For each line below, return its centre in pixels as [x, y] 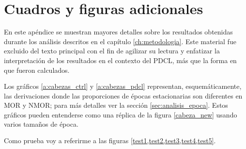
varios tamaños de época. [41, 124]
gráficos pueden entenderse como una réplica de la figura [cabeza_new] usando [121, 114]
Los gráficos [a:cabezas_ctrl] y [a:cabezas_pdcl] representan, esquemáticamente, [123, 86]
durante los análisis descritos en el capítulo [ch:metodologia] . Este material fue [120, 41]
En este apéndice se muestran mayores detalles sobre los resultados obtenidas [118, 32]
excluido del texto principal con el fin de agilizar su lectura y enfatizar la [112, 51]
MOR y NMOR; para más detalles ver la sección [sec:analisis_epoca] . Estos [116, 105]
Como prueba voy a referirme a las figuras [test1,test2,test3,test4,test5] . [110, 141]
